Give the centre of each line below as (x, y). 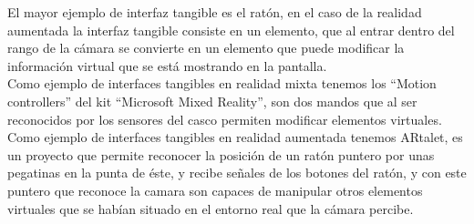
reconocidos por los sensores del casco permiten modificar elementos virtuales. (225, 119)
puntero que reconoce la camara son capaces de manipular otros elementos (215, 190)
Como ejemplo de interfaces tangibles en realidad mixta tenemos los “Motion (222, 83)
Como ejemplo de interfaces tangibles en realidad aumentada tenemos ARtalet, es (235, 137)
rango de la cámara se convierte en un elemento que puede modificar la (206, 48)
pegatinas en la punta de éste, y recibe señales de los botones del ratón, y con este (237, 173)
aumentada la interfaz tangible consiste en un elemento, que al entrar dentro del (231, 30)
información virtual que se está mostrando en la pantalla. (167, 65)
